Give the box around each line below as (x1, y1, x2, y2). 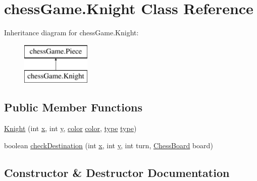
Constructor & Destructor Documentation (4, 164, 230, 180)
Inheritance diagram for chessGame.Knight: (4, 27, 139, 38)
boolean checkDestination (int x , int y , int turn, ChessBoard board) (4, 140, 213, 150)
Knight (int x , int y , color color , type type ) (4, 123, 137, 134)
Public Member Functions (4, 99, 142, 115)
